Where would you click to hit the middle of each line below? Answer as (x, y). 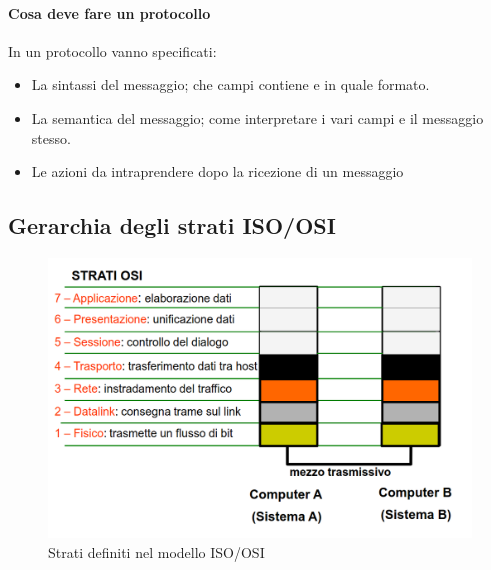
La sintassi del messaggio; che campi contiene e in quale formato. (230, 84)
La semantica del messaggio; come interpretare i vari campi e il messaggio (257, 117)
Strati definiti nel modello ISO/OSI (156, 551)
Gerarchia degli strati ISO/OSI (172, 225)
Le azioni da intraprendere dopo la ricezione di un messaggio (217, 171)
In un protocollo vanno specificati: (112, 50)
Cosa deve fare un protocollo (109, 12)
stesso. (51, 137)
